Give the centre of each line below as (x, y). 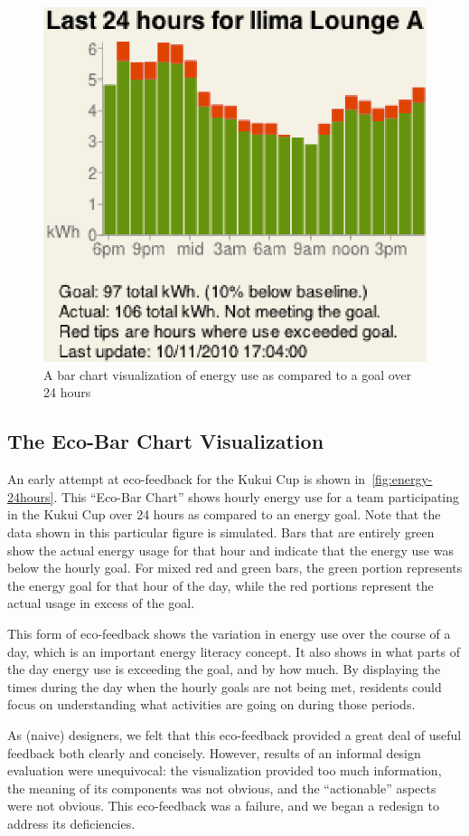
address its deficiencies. (71, 823)
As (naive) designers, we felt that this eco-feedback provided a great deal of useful (234, 734)
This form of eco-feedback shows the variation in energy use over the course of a (229, 633)
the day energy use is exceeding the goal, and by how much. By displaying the (224, 669)
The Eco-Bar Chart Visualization (166, 441)
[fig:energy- (402, 479)
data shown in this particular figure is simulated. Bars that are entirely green (221, 532)
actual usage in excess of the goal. (101, 603)
